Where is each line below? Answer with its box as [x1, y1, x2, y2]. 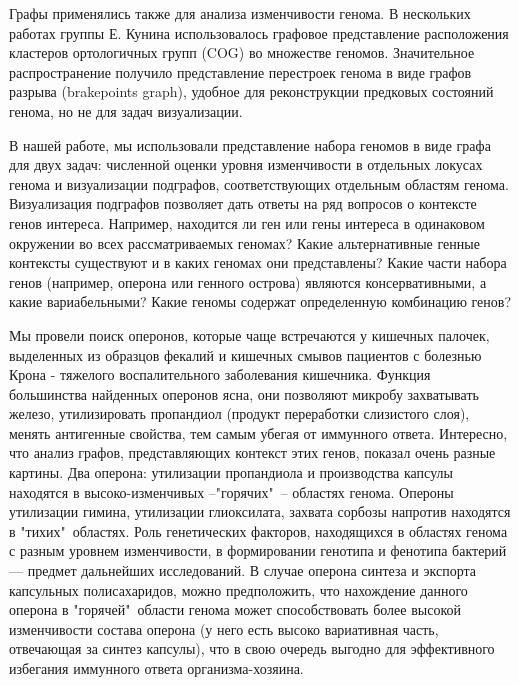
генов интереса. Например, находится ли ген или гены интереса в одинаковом [9, 212, 485, 233]
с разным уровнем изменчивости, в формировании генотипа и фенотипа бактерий [9, 540, 507, 561]
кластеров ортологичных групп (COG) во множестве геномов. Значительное [9, 42, 475, 63]
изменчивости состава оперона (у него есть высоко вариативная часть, [9, 618, 439, 639]
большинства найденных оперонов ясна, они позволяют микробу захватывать [9, 383, 479, 404]
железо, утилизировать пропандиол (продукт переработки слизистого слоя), [9, 403, 470, 424]
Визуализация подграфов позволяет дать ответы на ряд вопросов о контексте [9, 193, 477, 214]
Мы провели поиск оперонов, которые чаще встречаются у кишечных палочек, [9, 324, 490, 345]
